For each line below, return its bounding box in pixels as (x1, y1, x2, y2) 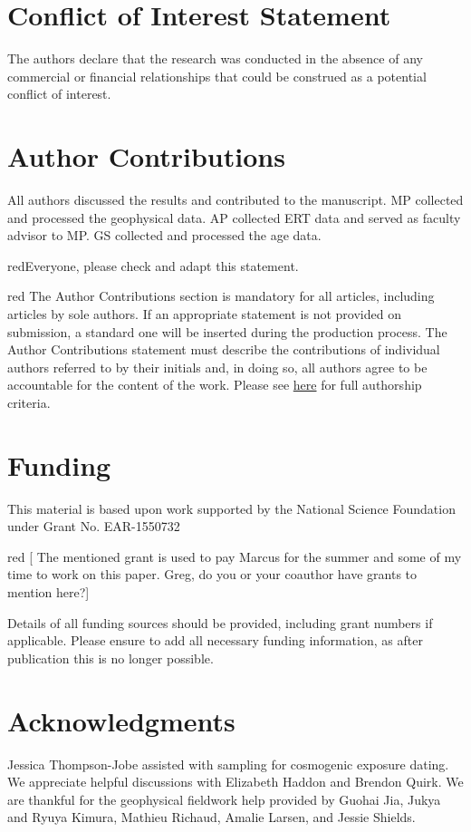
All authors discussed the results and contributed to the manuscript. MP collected (7, 190, 464, 209)
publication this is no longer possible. (7, 648, 214, 667)
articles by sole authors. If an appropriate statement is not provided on (7, 305, 401, 323)
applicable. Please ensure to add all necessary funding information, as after (7, 631, 423, 650)
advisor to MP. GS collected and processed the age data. (7, 226, 322, 245)
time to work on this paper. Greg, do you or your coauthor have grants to (7, 565, 418, 584)
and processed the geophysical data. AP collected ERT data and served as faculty (7, 208, 461, 227)
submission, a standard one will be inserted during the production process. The (7, 322, 447, 341)
